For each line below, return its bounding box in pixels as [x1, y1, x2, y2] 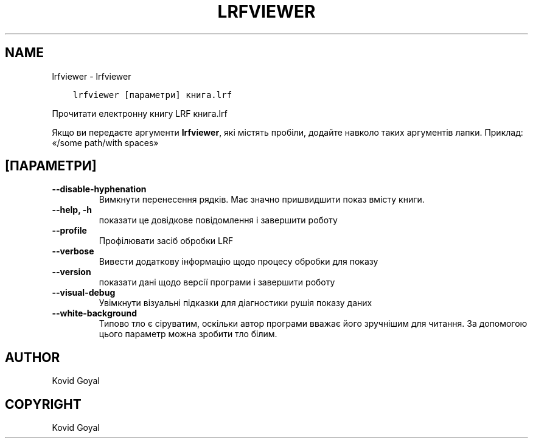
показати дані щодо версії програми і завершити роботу [99, 277, 335, 288]
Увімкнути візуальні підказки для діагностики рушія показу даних [99, 298, 372, 309]
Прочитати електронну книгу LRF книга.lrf [52, 108, 228, 119]
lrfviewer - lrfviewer [52, 71, 131, 82]
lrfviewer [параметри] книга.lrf [72, 89, 232, 100]
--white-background [52, 308, 137, 319]
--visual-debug [52, 287, 116, 298]
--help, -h [52, 204, 92, 215]
